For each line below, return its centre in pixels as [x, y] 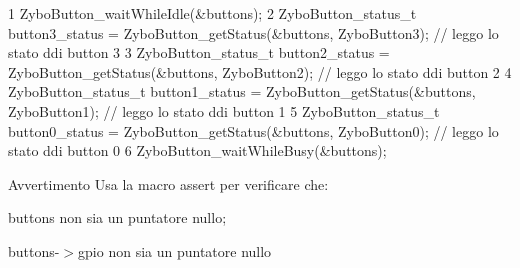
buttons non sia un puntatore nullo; [117, 217]
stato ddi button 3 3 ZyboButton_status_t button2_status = [199, 52]
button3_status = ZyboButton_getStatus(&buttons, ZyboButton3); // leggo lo [253, 32]
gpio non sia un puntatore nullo [175, 250]
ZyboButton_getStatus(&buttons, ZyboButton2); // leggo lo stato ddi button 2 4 [260, 71]
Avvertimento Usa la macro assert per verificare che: [168, 183]
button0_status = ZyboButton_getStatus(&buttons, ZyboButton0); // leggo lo [253, 130]
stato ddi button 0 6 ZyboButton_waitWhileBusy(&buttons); [197, 150]
